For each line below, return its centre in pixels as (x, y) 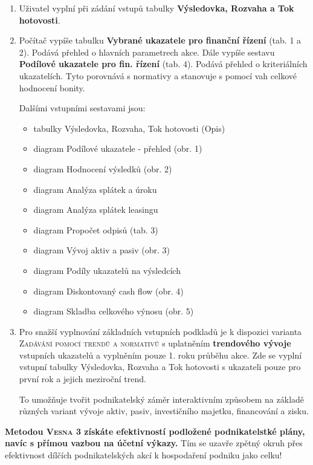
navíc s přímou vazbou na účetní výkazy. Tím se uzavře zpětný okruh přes (154, 443)
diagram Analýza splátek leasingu (96, 210)
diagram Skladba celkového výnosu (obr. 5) (114, 311)
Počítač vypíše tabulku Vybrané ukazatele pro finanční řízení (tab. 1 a (160, 40)
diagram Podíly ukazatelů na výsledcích (107, 270)
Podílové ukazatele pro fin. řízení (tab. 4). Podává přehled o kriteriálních (163, 64)
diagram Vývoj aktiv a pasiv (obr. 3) (102, 250)
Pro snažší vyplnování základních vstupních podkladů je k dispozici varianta (160, 331)
